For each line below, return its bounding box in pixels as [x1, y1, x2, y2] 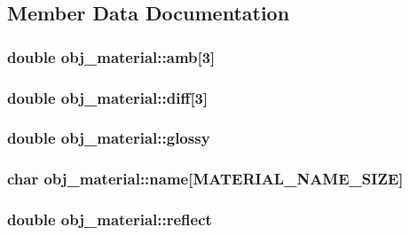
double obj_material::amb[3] [7, 45, 216, 67]
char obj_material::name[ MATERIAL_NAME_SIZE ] [7, 168, 404, 190]
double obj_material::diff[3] [7, 86, 208, 108]
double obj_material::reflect [7, 208, 212, 231]
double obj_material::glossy [7, 127, 210, 149]
